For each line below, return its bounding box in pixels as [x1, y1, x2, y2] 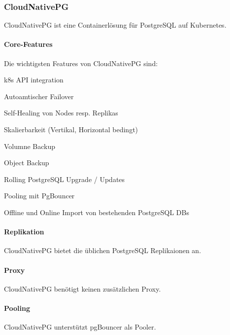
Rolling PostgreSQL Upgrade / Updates [4, 174, 125, 184]
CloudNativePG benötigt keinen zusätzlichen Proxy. [4, 283, 161, 294]
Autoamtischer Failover [4, 91, 74, 101]
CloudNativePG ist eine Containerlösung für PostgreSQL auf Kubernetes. [4, 20, 227, 30]
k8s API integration [4, 74, 64, 85]
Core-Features [4, 39, 53, 49]
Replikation [4, 226, 44, 237]
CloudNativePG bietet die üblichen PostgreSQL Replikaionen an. [4, 245, 201, 256]
